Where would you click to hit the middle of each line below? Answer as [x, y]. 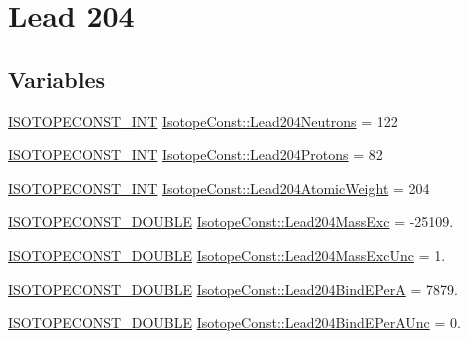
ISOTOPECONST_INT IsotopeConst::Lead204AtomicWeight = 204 [219, 187]
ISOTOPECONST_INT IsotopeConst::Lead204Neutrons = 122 [203, 120]
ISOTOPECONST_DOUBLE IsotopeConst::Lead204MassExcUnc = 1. [227, 254]
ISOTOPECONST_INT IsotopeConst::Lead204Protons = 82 [195, 154]
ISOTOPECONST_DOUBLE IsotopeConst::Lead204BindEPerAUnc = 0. [234, 322]
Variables [57, 78]
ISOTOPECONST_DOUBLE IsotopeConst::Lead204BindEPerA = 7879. [233, 288]
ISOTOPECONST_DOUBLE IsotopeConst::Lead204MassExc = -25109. [231, 221]
